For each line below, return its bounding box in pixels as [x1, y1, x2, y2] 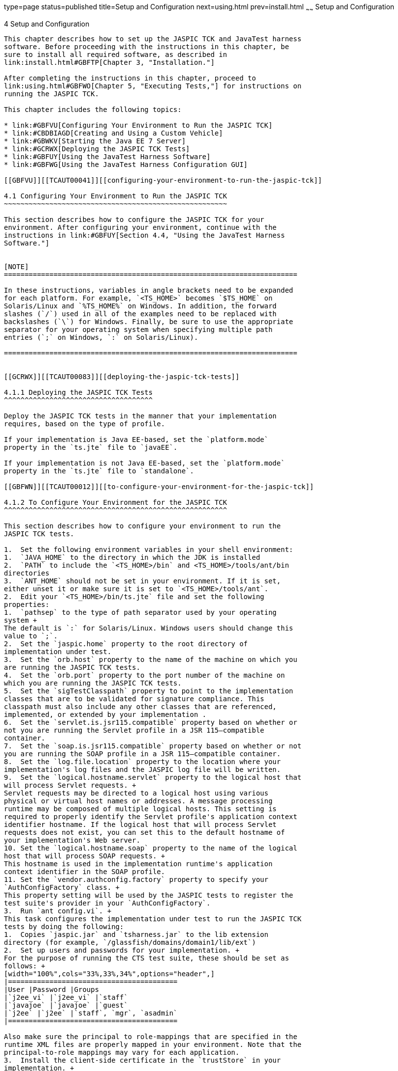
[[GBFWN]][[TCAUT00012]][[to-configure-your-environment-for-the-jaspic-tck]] [4, 482, 314, 491]
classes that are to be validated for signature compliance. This [4, 694, 265, 703]
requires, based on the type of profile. [4, 419, 165, 428]
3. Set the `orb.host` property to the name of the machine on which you [4, 655, 298, 663]
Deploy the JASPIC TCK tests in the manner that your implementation [4, 412, 277, 420]
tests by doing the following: [4, 922, 124, 931]
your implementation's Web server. [4, 836, 141, 844]
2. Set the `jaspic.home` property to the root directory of [4, 639, 248, 648]
